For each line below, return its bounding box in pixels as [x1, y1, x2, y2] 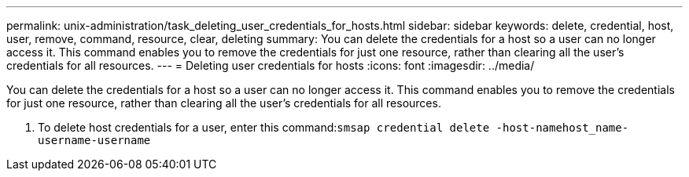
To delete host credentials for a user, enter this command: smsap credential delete [38, 121, 490, 134]
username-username [38, 134, 151, 146]
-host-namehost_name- [496, 121, 629, 134]
